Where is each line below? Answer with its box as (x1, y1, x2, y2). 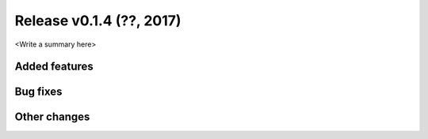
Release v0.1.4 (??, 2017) (14, 12, 182, 29)
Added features (14, 60, 94, 73)
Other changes (14, 111, 90, 124)
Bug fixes (14, 85, 63, 99)
